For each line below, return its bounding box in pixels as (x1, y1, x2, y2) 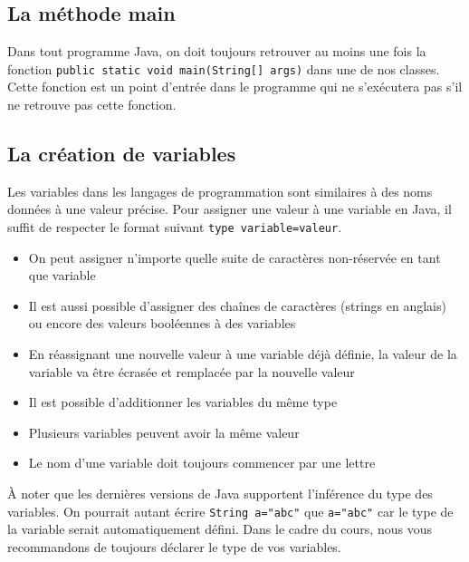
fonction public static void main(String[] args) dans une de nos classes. (7, 59, 440, 78)
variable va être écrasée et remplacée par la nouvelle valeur (28, 362, 355, 381)
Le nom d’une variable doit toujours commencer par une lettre (28, 453, 376, 472)
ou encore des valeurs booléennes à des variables (28, 314, 296, 333)
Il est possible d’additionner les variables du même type (28, 392, 338, 412)
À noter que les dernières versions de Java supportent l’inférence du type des (7, 484, 433, 503)
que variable (28, 266, 96, 285)
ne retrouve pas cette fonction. (7, 95, 177, 114)
